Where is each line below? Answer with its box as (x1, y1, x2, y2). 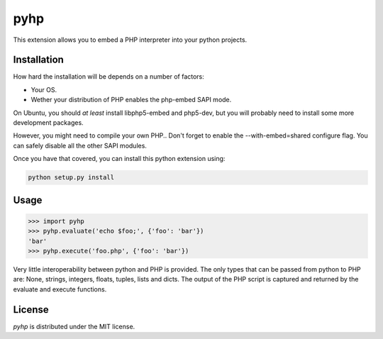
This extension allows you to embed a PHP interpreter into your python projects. (13, 35, 248, 44)
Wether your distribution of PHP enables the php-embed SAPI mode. (30, 96, 232, 104)
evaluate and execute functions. (13, 284, 107, 294)
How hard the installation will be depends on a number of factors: (13, 72, 205, 81)
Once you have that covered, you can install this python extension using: (13, 155, 226, 163)
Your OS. (30, 85, 57, 94)
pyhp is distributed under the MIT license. (13, 322, 135, 330)
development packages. (13, 118, 84, 127)
